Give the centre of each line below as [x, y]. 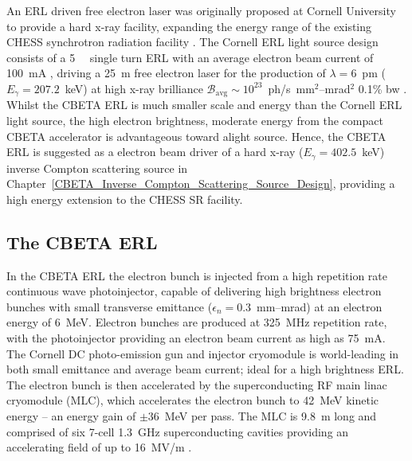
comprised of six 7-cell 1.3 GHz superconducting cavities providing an [178, 431]
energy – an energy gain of [71, 415]
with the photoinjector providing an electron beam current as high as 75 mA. [196, 338]
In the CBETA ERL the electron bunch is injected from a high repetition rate [197, 275]
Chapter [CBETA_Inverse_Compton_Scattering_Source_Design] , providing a [201, 184]
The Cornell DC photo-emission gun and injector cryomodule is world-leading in [203, 353]
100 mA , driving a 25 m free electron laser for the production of [166, 73]
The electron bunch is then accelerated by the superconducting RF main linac [197, 384]
